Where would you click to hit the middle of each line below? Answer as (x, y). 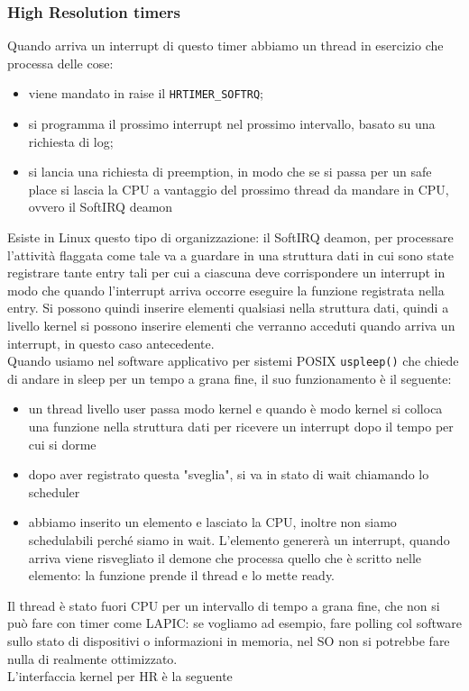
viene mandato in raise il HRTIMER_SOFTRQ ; (146, 93)
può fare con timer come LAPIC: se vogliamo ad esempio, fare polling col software (234, 623)
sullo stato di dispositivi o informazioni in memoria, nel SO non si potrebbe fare (229, 640)
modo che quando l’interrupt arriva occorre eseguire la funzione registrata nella (226, 290)
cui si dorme (62, 444)
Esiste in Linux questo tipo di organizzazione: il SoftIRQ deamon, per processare (230, 237)
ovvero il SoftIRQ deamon (101, 207)
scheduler (54, 491)
